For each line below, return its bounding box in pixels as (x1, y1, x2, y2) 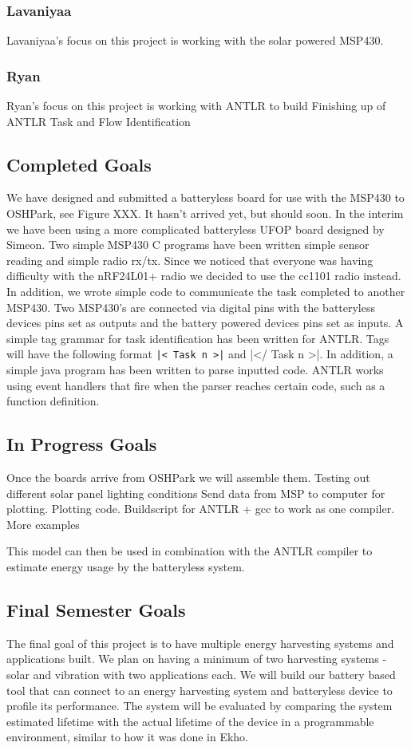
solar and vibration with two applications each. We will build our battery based (6, 665, 396, 682)
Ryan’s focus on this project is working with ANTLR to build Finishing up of (6, 97, 386, 114)
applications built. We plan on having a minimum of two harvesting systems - (6, 650, 387, 667)
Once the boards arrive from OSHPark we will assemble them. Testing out (6, 469, 370, 485)
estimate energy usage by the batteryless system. (6, 558, 245, 574)
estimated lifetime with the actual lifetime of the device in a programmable (6, 712, 374, 729)
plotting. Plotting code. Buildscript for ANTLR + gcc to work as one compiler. (6, 500, 395, 517)
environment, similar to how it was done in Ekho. (6, 728, 248, 745)
